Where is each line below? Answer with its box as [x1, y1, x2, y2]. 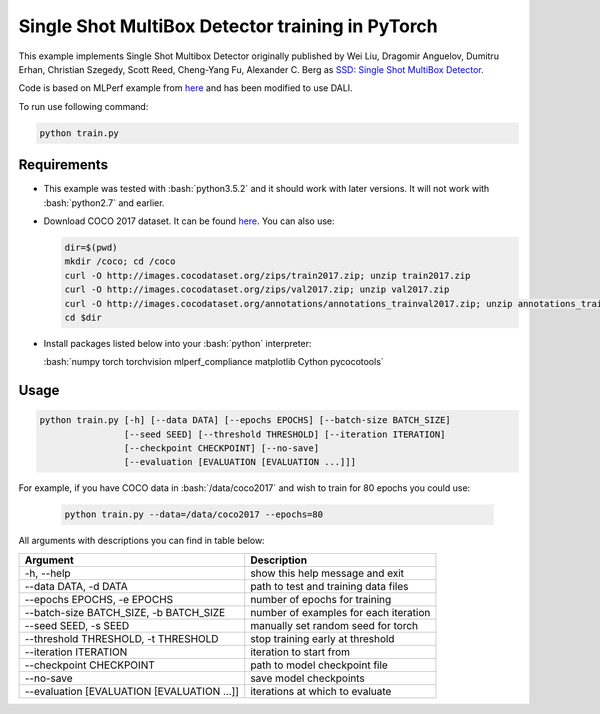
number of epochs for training [250, 592, 392, 606]
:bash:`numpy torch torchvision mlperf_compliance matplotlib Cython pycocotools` [43, 356, 384, 368]
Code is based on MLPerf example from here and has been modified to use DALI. [18, 82, 354, 94]
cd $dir [64, 311, 102, 323]
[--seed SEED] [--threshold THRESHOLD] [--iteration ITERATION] [123, 428, 446, 440]
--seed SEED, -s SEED [24, 618, 130, 632]
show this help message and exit [250, 566, 405, 580]
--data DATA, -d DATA [24, 579, 129, 593]
